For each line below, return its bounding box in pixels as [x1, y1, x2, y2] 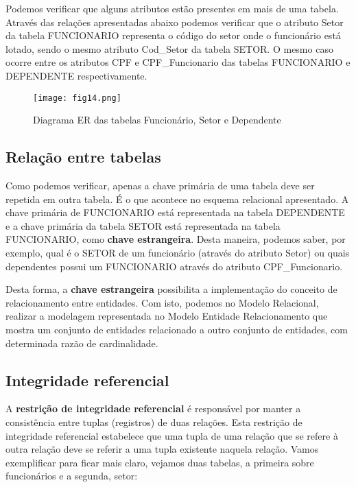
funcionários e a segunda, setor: [5, 468, 138, 483]
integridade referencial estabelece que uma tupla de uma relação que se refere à [5, 428, 338, 442]
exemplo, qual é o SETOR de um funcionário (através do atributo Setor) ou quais [5, 245, 350, 259]
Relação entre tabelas [5, 146, 161, 167]
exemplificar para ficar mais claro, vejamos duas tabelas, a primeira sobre [5, 455, 314, 469]
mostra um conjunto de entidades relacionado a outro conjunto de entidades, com [5, 322, 348, 336]
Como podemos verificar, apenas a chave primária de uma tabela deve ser [5, 178, 315, 193]
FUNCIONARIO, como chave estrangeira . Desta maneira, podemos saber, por [5, 232, 346, 246]
